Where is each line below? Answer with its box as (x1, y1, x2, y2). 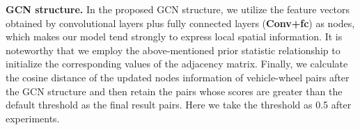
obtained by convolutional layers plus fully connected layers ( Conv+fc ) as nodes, (6, 15, 355, 30)
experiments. (6, 111, 60, 125)
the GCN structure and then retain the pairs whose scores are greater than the (6, 83, 343, 98)
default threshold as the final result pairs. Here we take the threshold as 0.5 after (6, 97, 352, 112)
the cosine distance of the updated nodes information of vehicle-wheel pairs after (6, 70, 350, 84)
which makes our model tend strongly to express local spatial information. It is (6, 29, 343, 44)
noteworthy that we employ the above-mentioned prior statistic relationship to (6, 42, 341, 57)
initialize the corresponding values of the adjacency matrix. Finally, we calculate (6, 56, 348, 71)
